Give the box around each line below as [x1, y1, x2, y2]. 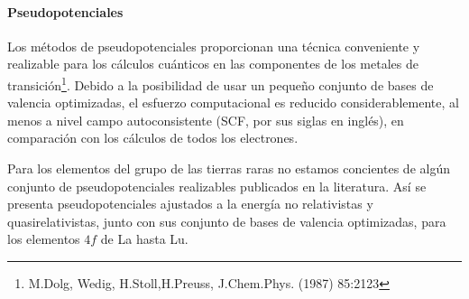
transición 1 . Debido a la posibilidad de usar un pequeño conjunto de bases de [7, 72, 434, 94]
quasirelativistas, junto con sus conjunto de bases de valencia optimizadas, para [7, 211, 446, 230]
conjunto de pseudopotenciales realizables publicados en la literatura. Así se [7, 176, 427, 195]
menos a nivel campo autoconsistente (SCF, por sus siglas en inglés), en [7, 110, 404, 129]
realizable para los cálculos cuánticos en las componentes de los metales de [7, 54, 418, 73]
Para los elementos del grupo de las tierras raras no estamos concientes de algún [7, 159, 450, 178]
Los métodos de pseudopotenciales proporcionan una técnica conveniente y [7, 36, 420, 55]
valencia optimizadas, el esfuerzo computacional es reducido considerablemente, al [7, 93, 459, 112]
